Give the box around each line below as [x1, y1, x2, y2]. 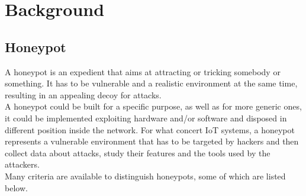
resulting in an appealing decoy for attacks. [5, 88, 162, 101]
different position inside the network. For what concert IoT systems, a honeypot [5, 123, 295, 136]
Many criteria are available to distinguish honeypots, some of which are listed [5, 169, 286, 182]
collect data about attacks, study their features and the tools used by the [5, 146, 270, 159]
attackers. [5, 158, 40, 171]
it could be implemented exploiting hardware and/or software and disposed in [5, 111, 287, 124]
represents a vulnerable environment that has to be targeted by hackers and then [5, 135, 299, 147]
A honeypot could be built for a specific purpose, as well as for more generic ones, [5, 100, 302, 113]
